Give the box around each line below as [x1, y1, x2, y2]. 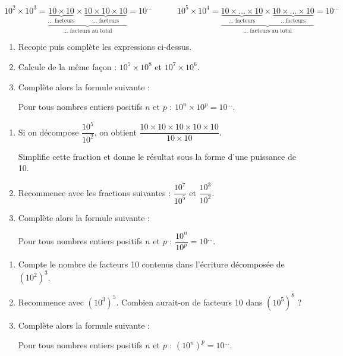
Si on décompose [18, 125, 79, 138]
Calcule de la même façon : [18, 60, 117, 73]
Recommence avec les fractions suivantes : [18, 186, 171, 199]
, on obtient [94, 125, 137, 138]
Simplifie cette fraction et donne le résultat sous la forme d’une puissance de [18, 150, 296, 162]
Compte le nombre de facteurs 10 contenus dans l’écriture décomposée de [18, 258, 285, 270]
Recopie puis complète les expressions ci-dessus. [18, 40, 192, 53]
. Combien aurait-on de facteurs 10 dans [116, 295, 263, 308]
